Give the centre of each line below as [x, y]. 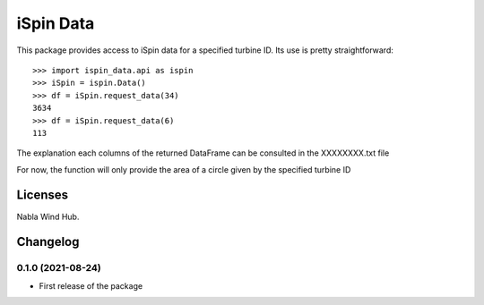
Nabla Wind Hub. [48, 216]
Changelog [48, 242]
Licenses [43, 195]
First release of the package [91, 285]
